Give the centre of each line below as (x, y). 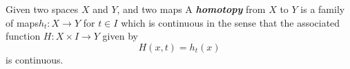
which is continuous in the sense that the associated (231, 22)
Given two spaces (42, 9)
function (23, 36)
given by (120, 36)
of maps (22, 22)
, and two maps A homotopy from (191, 9)
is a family (323, 9)
